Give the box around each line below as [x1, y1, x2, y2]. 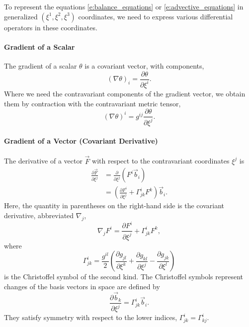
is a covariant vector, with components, [84, 60, 204, 71]
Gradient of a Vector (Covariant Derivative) [4, 136, 158, 146]
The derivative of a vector [4, 156, 83, 166]
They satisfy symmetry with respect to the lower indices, [4, 312, 177, 323]
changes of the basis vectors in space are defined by [4, 281, 160, 291]
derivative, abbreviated [4, 210, 74, 221]
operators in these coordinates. [4, 22, 97, 32]
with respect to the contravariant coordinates [92, 156, 230, 166]
